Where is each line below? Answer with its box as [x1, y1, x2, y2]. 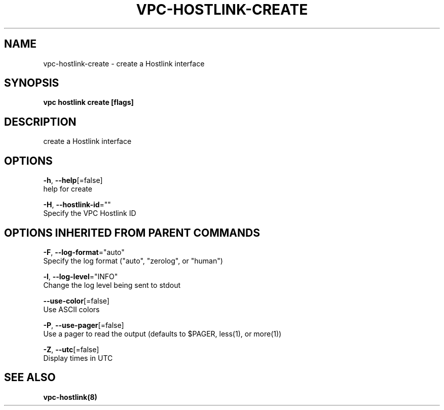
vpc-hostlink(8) [43, 392, 97, 401]
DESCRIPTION [4, 115, 77, 128]
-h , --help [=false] [43, 176, 103, 185]
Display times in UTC [43, 353, 113, 362]
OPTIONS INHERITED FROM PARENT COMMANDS [4, 226, 260, 239]
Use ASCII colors [43, 305, 100, 314]
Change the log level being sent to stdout [43, 280, 181, 289]
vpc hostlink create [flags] [43, 98, 134, 107]
